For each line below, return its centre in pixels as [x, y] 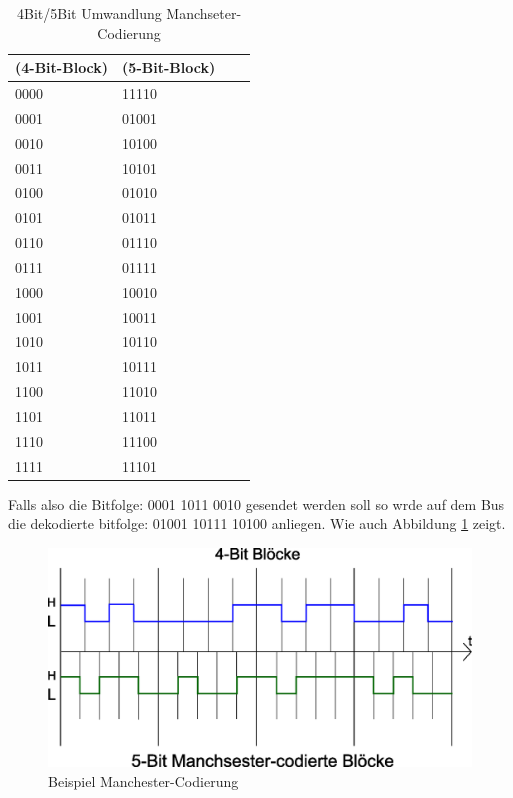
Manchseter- [204, 13]
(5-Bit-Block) [169, 67]
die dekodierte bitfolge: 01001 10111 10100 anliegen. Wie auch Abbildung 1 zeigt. [257, 523]
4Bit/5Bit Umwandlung [89, 13]
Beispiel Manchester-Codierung [143, 780]
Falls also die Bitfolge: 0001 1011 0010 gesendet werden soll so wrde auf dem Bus [256, 503]
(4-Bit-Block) [62, 67]
